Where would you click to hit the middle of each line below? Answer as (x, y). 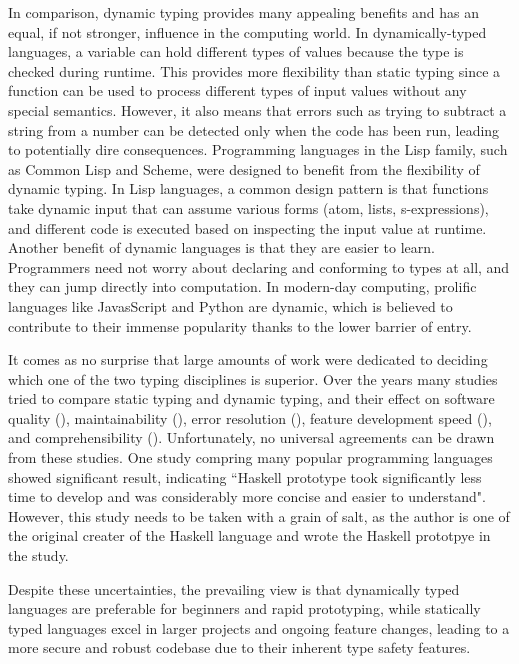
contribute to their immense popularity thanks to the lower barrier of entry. (240, 325)
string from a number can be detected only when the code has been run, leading (254, 129)
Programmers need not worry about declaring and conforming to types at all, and (259, 266)
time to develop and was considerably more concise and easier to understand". (247, 496)
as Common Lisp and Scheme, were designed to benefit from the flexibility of (244, 168)
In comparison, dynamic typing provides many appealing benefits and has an (243, 12)
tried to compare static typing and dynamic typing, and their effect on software (251, 398)
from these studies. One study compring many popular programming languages (250, 457)
